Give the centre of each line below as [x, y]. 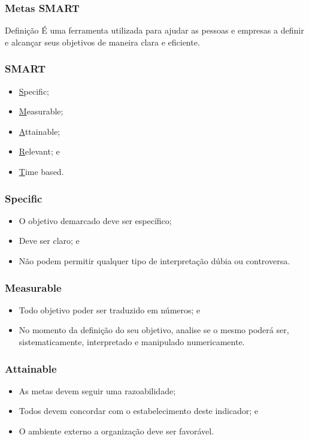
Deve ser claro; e [49, 241]
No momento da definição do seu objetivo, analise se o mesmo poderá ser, [154, 330]
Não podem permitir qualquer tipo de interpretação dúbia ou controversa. [154, 261]
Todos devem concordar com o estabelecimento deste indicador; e [139, 411]
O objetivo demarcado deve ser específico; [95, 220]
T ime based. [41, 171]
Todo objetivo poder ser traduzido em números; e [110, 309]
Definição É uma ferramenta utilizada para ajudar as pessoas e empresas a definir [154, 30]
